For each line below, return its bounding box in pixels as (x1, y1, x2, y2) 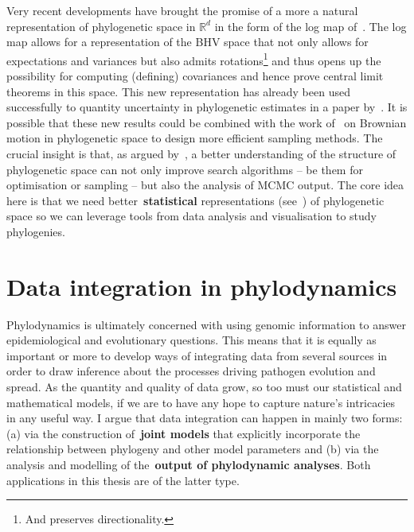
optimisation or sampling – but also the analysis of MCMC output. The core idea (6, 177, 404, 193)
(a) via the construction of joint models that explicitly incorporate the (6, 425, 361, 441)
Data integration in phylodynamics (6, 270, 397, 302)
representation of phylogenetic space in (6, 17, 196, 34)
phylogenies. (6, 223, 65, 239)
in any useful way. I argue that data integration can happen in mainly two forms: (6, 410, 403, 426)
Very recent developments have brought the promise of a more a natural (6, 2, 358, 18)
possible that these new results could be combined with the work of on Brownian (6, 114, 407, 130)
